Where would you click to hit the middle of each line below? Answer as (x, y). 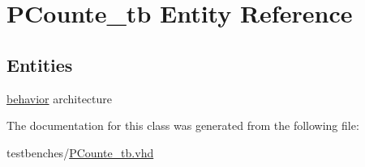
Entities (40, 64)
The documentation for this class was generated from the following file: (183, 125)
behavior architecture (60, 98)
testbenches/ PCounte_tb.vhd (80, 152)
